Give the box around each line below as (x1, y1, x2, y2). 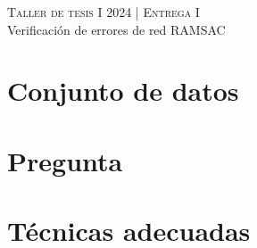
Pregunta (7, 142, 123, 178)
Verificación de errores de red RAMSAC (7, 20, 226, 38)
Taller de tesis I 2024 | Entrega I (7, 3, 200, 21)
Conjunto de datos (7, 72, 239, 109)
